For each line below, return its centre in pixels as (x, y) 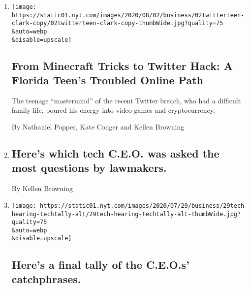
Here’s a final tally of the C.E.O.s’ (100, 264)
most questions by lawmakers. (89, 168)
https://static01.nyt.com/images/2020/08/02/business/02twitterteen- (128, 15)
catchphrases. (46, 278)
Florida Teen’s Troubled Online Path (107, 80)
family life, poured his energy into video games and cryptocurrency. (113, 110)
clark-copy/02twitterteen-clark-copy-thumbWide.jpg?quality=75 (117, 23)
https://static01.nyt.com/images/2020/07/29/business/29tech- (144, 206)
